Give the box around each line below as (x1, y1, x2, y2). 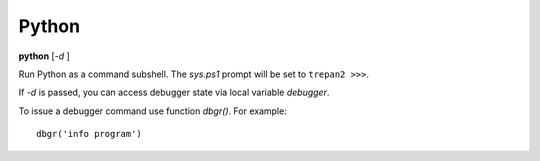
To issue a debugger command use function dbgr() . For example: (18, 105, 287, 117)
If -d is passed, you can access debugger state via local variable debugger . (18, 86, 330, 99)
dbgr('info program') (36, 128, 142, 140)
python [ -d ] (18, 50, 70, 62)
